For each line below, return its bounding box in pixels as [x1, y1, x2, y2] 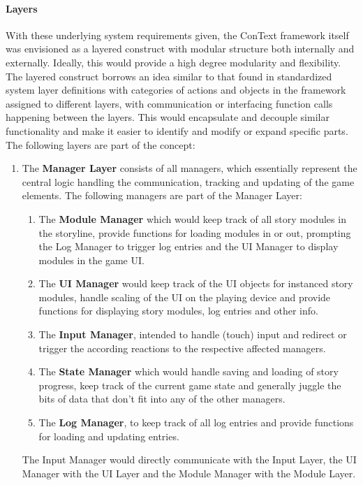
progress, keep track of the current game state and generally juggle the [38, 377, 341, 392]
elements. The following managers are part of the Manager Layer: [22, 188, 302, 203]
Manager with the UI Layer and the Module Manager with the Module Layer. [22, 465, 356, 480]
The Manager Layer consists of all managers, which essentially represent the [22, 161, 357, 175]
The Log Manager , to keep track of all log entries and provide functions [38, 415, 354, 430]
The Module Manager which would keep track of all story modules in [38, 211, 346, 226]
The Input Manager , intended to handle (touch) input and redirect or [38, 327, 347, 342]
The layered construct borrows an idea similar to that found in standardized [6, 68, 332, 83]
